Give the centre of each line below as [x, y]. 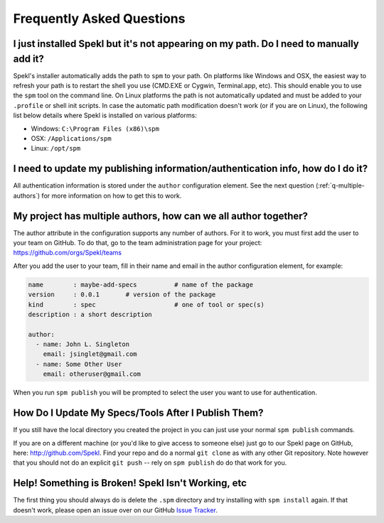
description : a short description [90, 314]
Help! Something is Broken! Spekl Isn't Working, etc [130, 483]
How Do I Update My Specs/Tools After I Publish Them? [138, 413]
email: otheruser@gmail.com [92, 374]
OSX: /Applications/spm [71, 138]
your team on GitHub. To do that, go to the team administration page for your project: [138, 242]
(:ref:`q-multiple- [340, 185]
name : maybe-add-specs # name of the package [141, 285]
